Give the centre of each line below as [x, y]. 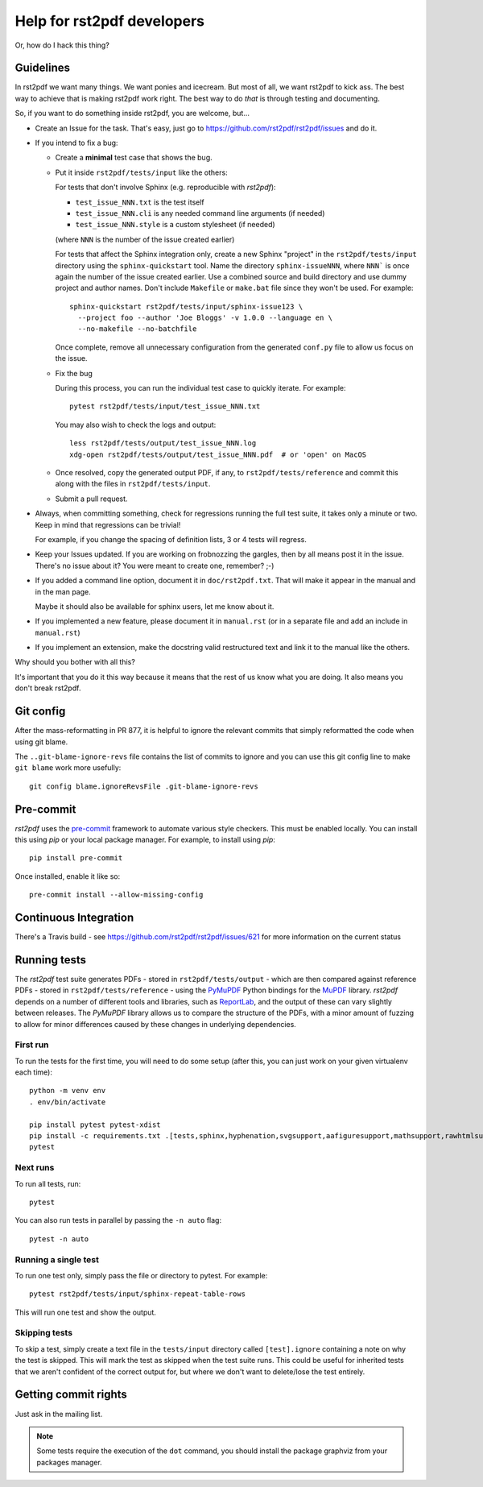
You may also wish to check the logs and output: [136, 425]
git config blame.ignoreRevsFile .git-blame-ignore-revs [144, 786]
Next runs [35, 1168]
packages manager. [69, 1462]
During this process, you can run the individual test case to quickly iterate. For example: [200, 388]
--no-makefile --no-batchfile [137, 329]
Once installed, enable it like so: [68, 876]
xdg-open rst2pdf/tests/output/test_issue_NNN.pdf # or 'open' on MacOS [218, 454]
